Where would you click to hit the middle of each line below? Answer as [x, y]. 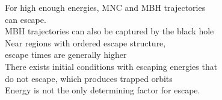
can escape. [26, 19]
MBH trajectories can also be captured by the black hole [109, 31]
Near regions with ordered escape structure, [85, 42]
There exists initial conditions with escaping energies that [111, 66]
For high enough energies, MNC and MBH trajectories [105, 7]
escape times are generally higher [66, 55]
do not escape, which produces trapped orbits [89, 78]
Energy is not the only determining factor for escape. [103, 90]
